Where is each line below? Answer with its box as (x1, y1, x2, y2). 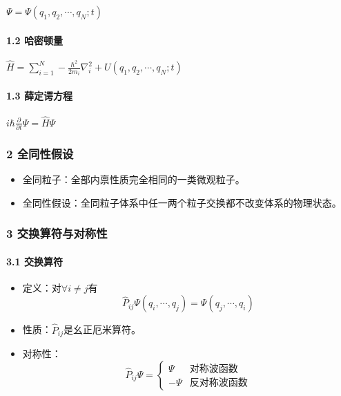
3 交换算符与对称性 (6, 225, 108, 242)
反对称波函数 (189, 378, 248, 388)
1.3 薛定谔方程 (6, 88, 72, 103)
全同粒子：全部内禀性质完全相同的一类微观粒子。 (22, 172, 245, 187)
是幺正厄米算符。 (64, 322, 142, 337)
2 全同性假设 (6, 144, 74, 162)
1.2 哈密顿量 (6, 32, 63, 47)
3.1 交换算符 (6, 254, 63, 268)
